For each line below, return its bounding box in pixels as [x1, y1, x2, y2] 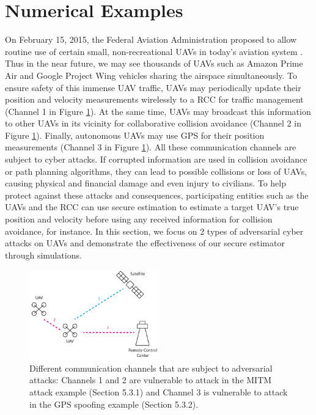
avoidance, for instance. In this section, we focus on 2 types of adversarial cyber [5, 224, 304, 237]
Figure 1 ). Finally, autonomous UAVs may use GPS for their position [5, 128, 265, 141]
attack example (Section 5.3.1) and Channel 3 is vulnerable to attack [29, 386, 288, 398]
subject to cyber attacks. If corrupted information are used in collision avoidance [5, 153, 307, 166]
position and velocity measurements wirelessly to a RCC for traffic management [5, 93, 304, 106]
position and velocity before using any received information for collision [5, 213, 273, 226]
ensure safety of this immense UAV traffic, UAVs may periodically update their [5, 81, 301, 94]
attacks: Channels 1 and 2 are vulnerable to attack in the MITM [29, 373, 272, 386]
